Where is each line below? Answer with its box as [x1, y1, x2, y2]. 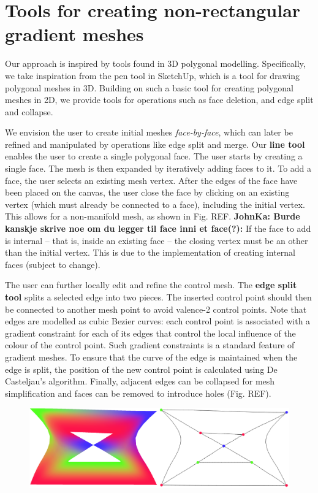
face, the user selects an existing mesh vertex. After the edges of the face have [5, 174, 298, 186]
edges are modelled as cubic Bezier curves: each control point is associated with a [5, 315, 311, 327]
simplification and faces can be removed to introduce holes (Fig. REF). [5, 386, 271, 399]
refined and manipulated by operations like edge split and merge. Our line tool [5, 137, 305, 150]
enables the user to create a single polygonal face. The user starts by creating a [5, 150, 303, 162]
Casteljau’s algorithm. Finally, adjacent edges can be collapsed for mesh [5, 375, 275, 388]
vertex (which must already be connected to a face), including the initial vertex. [5, 197, 305, 210]
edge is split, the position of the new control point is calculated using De [5, 362, 278, 375]
